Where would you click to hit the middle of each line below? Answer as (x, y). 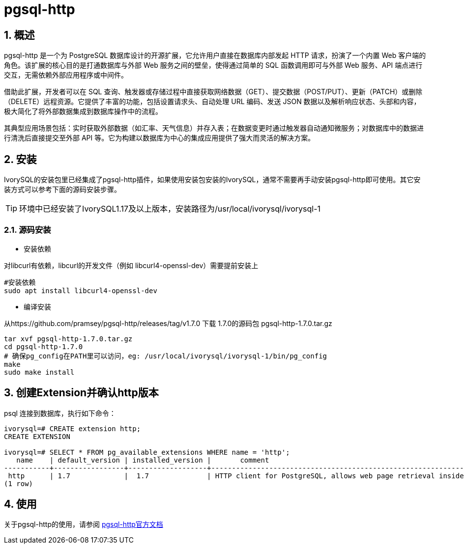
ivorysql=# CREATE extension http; (72, 428)
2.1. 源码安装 (28, 230)
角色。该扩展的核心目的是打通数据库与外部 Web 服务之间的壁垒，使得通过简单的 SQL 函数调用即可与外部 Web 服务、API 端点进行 (213, 65)
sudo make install (39, 372)
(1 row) (19, 483)
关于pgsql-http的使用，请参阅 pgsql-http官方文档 (84, 524)
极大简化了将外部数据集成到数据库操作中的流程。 (83, 111)
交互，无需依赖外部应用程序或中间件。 (66, 75)
